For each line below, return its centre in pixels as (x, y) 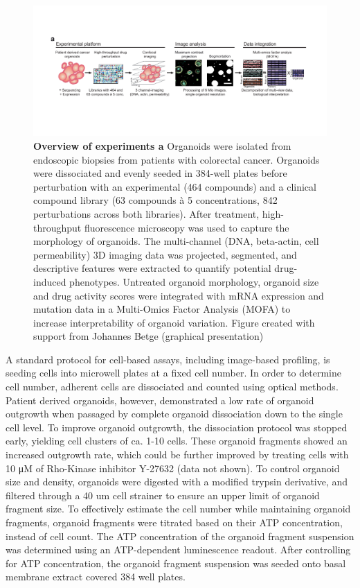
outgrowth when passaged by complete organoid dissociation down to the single (174, 414)
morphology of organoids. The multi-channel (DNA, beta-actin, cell (176, 241)
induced (50, 281)
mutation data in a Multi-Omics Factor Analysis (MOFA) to (162, 309)
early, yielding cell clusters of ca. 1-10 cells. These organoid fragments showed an (177, 441)
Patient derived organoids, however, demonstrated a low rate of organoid (160, 400)
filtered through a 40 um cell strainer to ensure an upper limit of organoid (163, 495)
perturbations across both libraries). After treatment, (146, 213)
